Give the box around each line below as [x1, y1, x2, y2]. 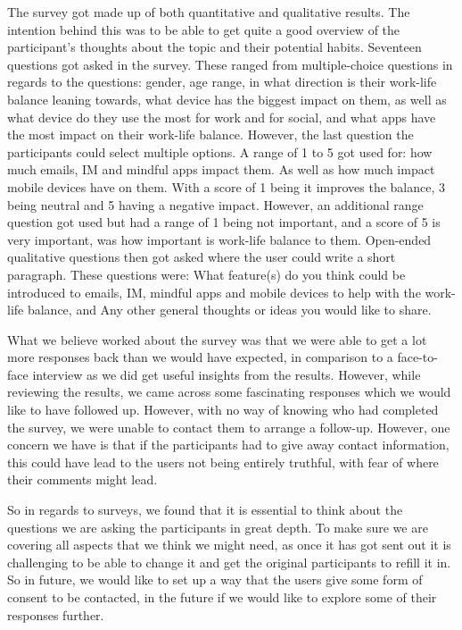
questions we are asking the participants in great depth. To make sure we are [7, 517, 428, 536]
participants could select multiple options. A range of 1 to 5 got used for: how [7, 142, 433, 161]
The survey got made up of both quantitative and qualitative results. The [7, 3, 410, 21]
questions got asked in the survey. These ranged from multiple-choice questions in [7, 55, 453, 73]
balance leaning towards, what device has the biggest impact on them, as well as [7, 89, 447, 108]
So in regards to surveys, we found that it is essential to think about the [7, 500, 403, 519]
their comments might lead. [7, 470, 158, 489]
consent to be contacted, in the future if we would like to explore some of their [7, 588, 437, 606]
